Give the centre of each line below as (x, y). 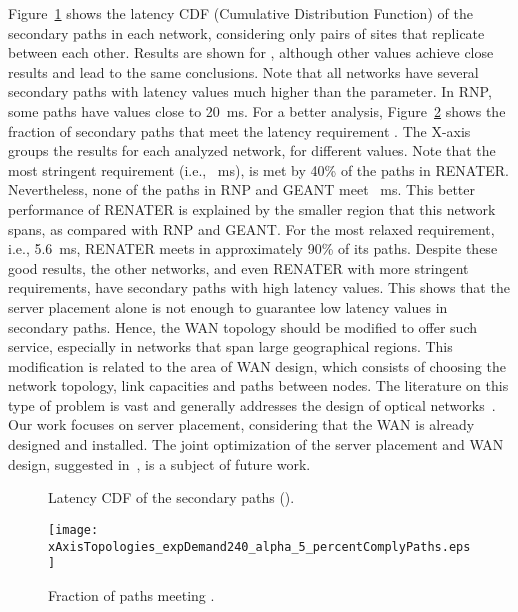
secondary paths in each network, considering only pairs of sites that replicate (246, 32)
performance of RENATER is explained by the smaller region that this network (252, 208)
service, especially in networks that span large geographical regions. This (230, 346)
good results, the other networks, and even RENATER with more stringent (238, 267)
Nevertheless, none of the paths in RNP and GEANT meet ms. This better (241, 189)
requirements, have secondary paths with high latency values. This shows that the (259, 287)
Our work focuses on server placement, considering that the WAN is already (241, 424)
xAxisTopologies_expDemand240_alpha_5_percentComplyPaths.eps (259, 546)
